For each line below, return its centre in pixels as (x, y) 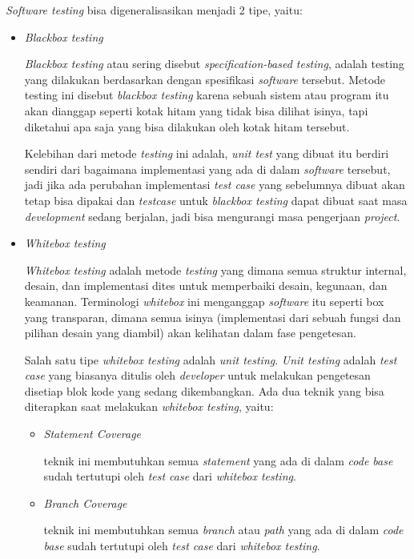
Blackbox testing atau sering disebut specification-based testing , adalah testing (214, 64)
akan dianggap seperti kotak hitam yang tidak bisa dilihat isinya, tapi (196, 110)
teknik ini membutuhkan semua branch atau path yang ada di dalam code (223, 530)
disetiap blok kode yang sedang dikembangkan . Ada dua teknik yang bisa (204, 390)
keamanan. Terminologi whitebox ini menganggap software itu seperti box (204, 301)
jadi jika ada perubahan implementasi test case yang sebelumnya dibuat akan (215, 185)
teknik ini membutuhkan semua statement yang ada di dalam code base (218, 460)
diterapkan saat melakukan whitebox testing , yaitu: (149, 406)
